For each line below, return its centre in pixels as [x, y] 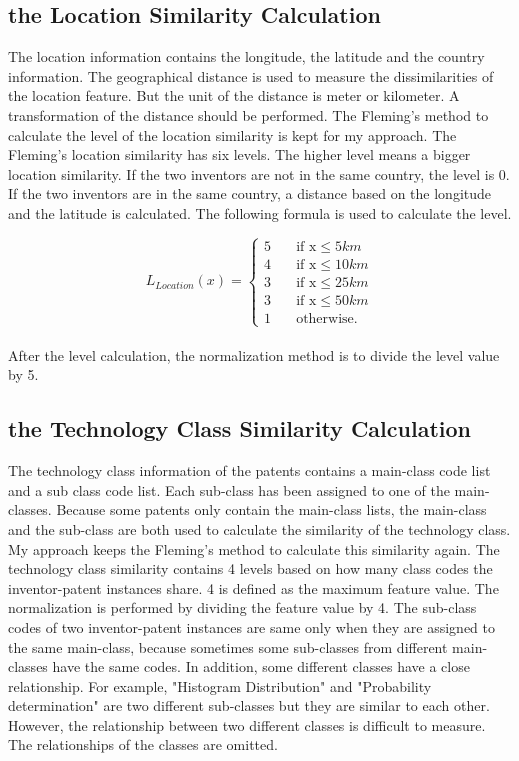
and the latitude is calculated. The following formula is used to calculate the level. [260, 212]
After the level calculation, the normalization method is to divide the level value [254, 354]
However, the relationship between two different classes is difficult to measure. [247, 724]
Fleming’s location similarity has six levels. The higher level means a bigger [239, 154]
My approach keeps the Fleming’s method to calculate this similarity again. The [254, 548]
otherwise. [327, 318]
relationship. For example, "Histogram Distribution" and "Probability [220, 685]
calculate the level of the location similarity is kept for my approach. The [232, 134]
